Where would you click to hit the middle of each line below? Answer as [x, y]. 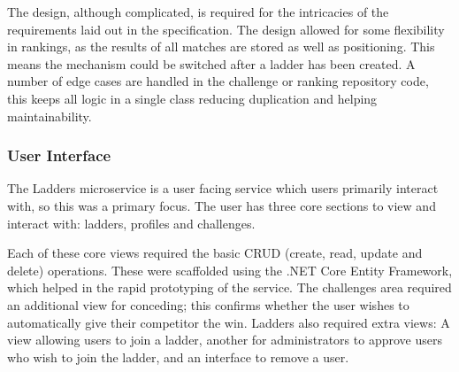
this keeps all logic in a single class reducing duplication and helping [192, 98]
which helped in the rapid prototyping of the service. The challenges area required [229, 287]
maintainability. [50, 116]
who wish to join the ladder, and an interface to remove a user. [178, 356]
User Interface [59, 155]
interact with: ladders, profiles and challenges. [131, 223]
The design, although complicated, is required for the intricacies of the [198, 12]
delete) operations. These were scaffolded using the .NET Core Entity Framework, [230, 270]
